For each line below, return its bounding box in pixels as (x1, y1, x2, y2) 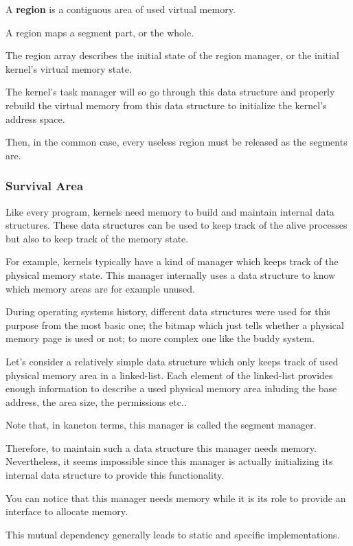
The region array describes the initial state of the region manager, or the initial (5, 48, 339, 62)
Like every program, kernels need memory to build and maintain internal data (5, 204, 334, 218)
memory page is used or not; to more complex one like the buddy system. (5, 331, 315, 345)
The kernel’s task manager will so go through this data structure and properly (5, 84, 335, 99)
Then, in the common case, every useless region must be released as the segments (5, 135, 348, 149)
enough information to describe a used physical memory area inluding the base (5, 381, 337, 396)
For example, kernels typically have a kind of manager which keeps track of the (5, 254, 339, 269)
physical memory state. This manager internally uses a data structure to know (5, 267, 336, 282)
